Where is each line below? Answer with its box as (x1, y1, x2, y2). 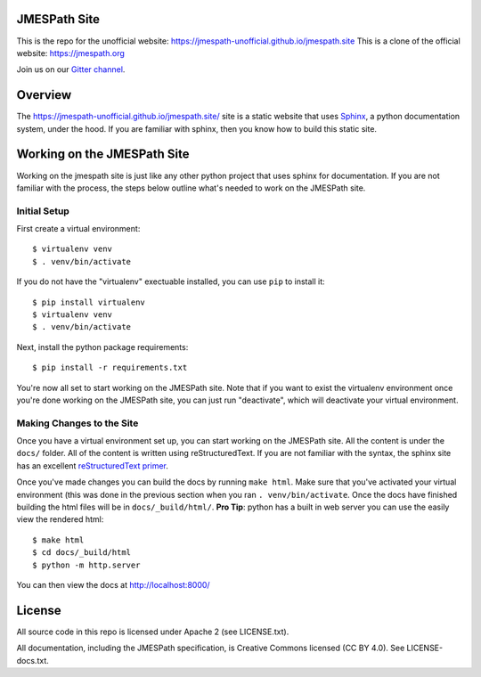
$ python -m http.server (32, 559, 141, 570)
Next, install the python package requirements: (16, 341, 189, 352)
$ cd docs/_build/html (32, 548, 132, 558)
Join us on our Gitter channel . (16, 64, 126, 75)
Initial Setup (16, 205, 70, 217)
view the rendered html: (16, 514, 104, 525)
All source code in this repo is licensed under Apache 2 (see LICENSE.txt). (16, 626, 289, 637)
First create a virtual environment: (16, 224, 141, 234)
